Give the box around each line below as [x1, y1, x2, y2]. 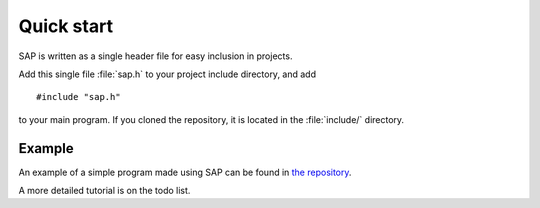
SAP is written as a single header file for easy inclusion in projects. [18, 50, 293, 62]
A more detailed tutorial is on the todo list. [18, 185, 191, 197]
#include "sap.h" [36, 91, 121, 103]
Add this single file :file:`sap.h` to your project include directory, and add [18, 68, 317, 80]
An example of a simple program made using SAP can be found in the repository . [18, 166, 352, 178]
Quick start [18, 15, 114, 37]
